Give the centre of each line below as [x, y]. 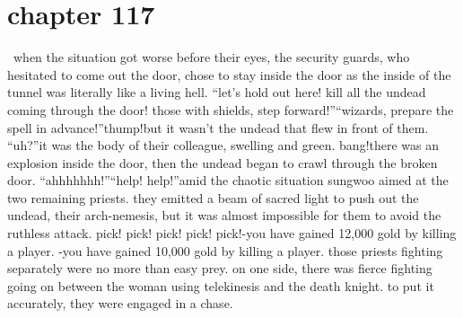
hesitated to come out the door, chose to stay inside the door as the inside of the [229, 74]
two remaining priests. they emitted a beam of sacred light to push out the [213, 197]
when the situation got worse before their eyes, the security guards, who [211, 57]
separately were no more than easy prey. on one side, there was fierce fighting [220, 268]
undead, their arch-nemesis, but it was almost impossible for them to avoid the [224, 215]
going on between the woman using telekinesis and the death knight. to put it [221, 285]
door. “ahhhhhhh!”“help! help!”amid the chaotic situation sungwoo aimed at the [228, 180]
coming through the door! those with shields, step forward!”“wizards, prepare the [231, 109]
